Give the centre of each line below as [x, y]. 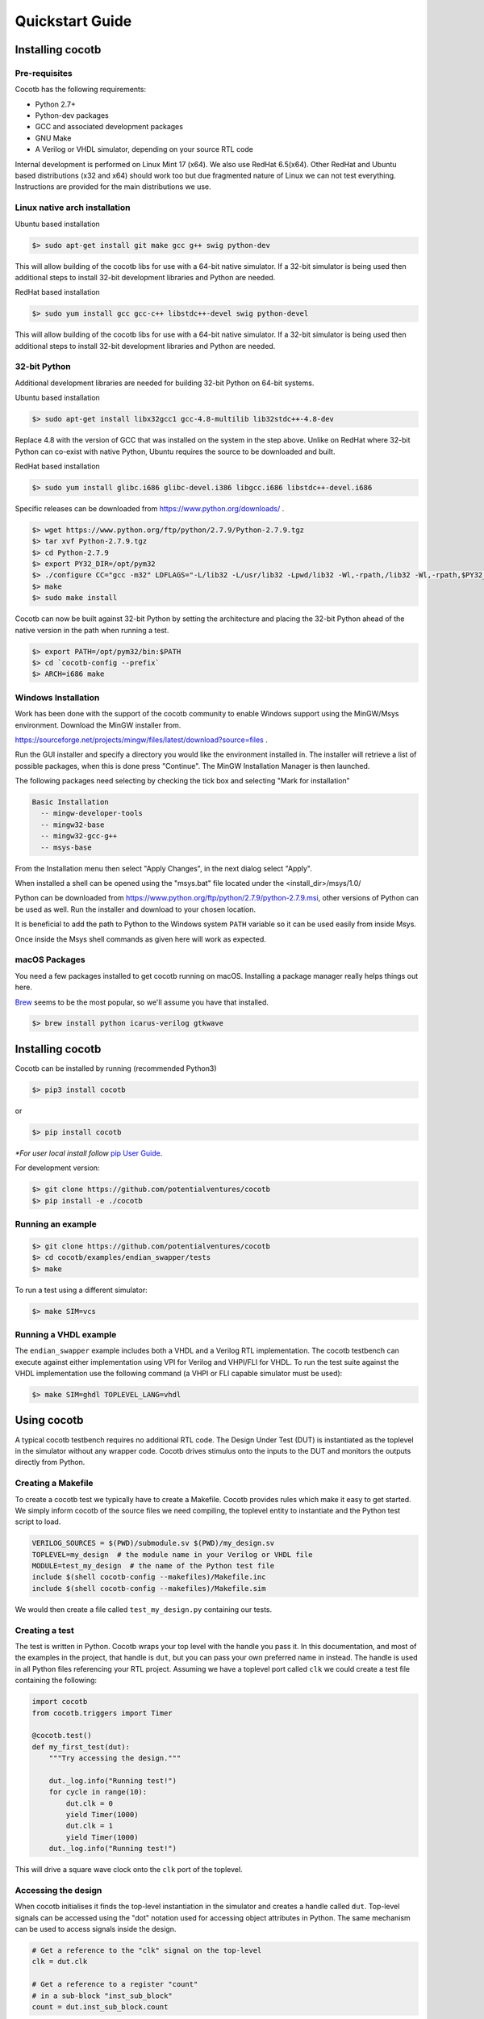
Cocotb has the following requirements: [81, 90]
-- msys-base [66, 847]
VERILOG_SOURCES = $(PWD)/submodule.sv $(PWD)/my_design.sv [153, 1543]
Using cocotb [49, 1420]
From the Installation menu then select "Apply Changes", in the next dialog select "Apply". [163, 868]
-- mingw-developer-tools [92, 813]
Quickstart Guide [73, 21]
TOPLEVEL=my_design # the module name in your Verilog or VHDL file [172, 1554]
